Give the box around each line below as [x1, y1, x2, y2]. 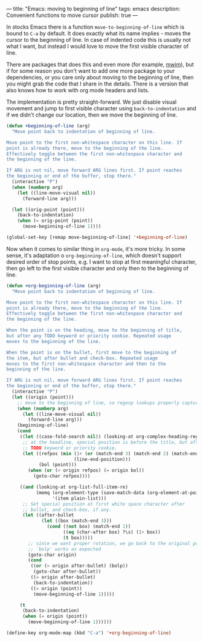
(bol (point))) [38, 462, 77, 468]
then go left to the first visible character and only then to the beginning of [6, 264, 189, 272]
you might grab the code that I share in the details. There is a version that [6, 80, 188, 87]
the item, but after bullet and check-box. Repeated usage [6, 355, 158, 361]
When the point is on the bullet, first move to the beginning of [6, 349, 177, 355]
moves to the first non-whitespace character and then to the [6, 361, 166, 367]
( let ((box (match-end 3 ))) [41, 518, 112, 524]
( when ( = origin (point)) [22, 614, 88, 620]
